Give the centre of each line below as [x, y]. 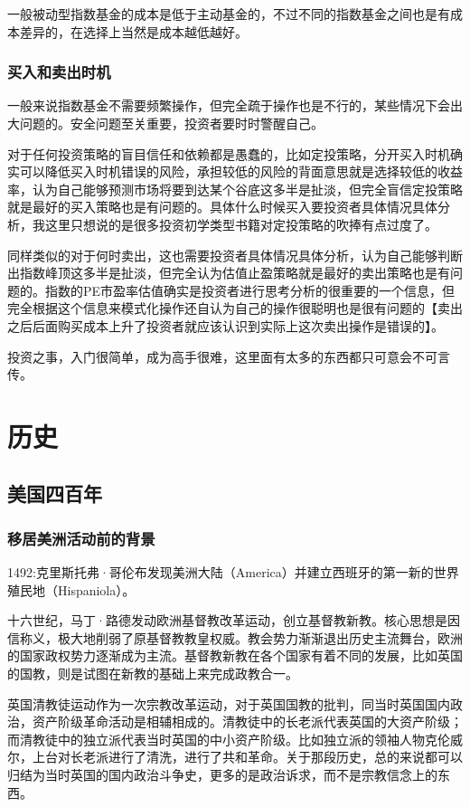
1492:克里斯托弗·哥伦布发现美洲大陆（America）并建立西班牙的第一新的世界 [233, 572]
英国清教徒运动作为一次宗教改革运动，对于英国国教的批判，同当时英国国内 [229, 703]
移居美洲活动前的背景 [81, 538]
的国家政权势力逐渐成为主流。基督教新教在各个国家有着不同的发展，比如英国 [235, 655]
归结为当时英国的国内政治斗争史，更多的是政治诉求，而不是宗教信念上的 [222, 775]
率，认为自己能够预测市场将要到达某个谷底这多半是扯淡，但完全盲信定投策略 [235, 189]
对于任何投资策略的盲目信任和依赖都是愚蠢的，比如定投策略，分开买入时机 [229, 153]
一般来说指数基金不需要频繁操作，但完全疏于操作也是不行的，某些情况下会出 [235, 105]
